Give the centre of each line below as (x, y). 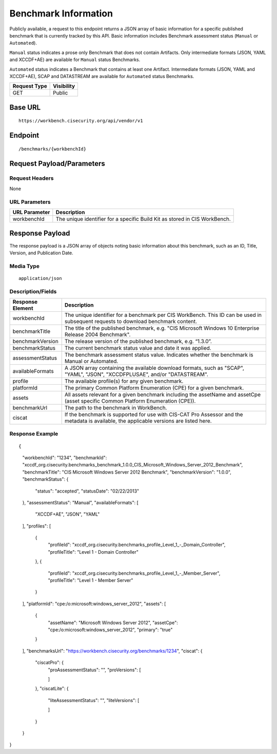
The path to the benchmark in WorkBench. (116, 408)
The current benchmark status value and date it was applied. (138, 348)
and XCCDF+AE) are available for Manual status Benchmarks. (75, 60)
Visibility (64, 86)
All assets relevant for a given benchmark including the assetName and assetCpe (163, 394)
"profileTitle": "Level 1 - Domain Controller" (93, 552)
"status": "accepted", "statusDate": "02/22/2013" (87, 491)
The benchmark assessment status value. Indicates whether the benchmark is (159, 355)
